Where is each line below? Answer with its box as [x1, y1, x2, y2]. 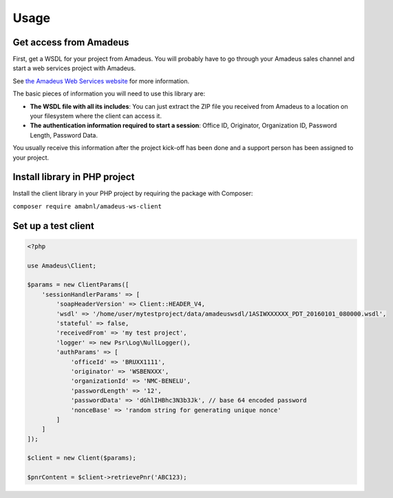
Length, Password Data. [30, 131, 98, 139]
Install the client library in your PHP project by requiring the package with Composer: [12, 189, 253, 197]
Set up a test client [12, 220, 94, 232]
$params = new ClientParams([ [27, 281, 129, 289]
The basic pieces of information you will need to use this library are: [12, 89, 206, 98]
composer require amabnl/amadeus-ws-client [12, 202, 162, 210]
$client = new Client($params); [27, 454, 137, 462]
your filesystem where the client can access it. [30, 112, 162, 120]
